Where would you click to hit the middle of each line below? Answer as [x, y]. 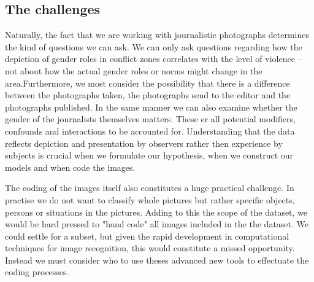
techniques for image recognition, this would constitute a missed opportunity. [150, 248]
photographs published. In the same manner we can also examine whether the [151, 107]
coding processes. [37, 272]
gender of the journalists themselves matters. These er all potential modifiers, [150, 119]
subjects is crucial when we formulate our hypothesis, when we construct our [149, 155]
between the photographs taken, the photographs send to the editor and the [148, 95]
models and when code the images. [70, 167]
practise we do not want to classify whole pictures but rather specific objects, [150, 199]
